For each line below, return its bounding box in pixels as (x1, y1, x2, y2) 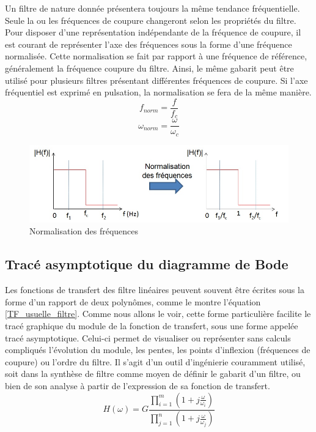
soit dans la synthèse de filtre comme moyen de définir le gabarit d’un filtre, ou (5, 367, 301, 380)
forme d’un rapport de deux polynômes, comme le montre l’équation (5, 295, 261, 308)
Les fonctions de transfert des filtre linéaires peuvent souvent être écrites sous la (5, 283, 304, 296)
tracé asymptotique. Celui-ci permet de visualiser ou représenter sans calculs (5, 331, 291, 344)
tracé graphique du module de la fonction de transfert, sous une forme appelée (5, 319, 298, 332)
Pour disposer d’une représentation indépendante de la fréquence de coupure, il (5, 26, 301, 39)
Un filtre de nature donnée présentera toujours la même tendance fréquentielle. (5, 2, 300, 14)
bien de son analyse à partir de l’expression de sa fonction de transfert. (5, 379, 270, 392)
